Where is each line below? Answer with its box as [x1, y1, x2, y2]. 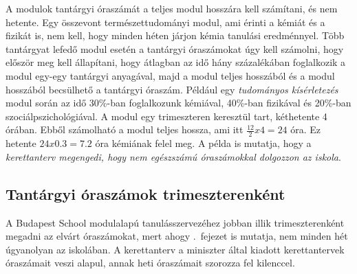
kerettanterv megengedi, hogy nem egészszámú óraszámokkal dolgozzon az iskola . [6, 149, 341, 163]
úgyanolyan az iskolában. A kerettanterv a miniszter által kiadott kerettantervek [6, 242, 345, 256]
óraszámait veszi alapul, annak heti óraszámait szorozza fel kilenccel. [6, 255, 295, 270]
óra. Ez [290, 122, 321, 137]
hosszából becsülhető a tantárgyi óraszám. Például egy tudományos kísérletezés [6, 82, 338, 96]
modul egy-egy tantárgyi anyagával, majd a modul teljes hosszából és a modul [6, 68, 335, 82]
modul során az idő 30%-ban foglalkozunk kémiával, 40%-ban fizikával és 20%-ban [6, 95, 351, 110]
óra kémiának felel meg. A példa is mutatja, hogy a [95, 136, 312, 150]
